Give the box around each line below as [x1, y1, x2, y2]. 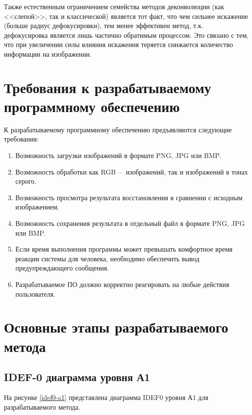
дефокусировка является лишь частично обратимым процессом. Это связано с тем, [4, 30, 249, 40]
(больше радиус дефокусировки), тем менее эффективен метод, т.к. [4, 20, 203, 31]
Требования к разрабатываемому [4, 77, 211, 97]
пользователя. [15, 288, 55, 299]
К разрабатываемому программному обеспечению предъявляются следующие [4, 124, 232, 134]
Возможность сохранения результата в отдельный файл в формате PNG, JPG [15, 218, 245, 228]
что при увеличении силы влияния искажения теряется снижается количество [4, 39, 233, 49]
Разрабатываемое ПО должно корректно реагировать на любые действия [15, 279, 229, 289]
